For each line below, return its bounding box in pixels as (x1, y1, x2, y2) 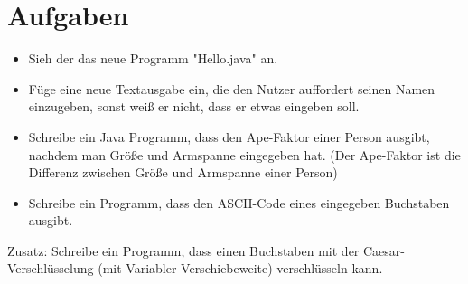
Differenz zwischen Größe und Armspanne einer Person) (28, 163, 338, 182)
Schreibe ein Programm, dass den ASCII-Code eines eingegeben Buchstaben (28, 193, 450, 212)
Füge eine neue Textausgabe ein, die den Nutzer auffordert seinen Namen (28, 79, 435, 98)
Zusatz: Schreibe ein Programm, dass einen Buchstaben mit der (7, 241, 360, 260)
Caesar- (363, 241, 405, 260)
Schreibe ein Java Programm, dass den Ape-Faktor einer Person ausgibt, (28, 127, 430, 146)
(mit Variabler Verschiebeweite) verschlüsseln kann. (98, 259, 383, 278)
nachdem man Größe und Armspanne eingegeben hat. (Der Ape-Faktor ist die (28, 145, 461, 164)
